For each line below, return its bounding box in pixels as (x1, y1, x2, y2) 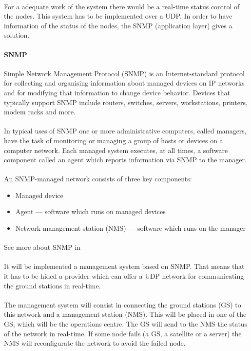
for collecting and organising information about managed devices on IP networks (4, 78, 245, 88)
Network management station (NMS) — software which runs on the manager (15, 223, 246, 233)
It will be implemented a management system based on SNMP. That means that (4, 261, 245, 271)
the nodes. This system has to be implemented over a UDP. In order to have (4, 11, 232, 21)
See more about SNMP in (4, 242, 80, 252)
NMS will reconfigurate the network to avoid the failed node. (4, 338, 186, 348)
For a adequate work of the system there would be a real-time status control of (4, 1, 240, 11)
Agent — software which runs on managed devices (15, 206, 166, 217)
